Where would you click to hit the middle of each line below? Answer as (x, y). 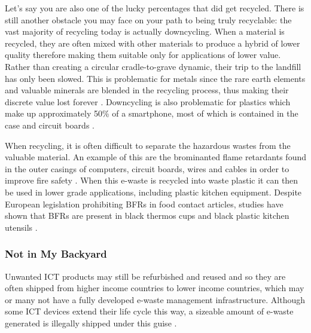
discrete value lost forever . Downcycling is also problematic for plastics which (148, 101)
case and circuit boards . (50, 125)
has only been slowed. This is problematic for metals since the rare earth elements (155, 78)
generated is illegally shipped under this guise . (91, 323)
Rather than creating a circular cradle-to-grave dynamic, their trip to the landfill (153, 66)
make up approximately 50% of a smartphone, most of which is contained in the (152, 113)
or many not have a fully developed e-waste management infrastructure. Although (155, 299)
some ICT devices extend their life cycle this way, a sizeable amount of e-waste (149, 311)
